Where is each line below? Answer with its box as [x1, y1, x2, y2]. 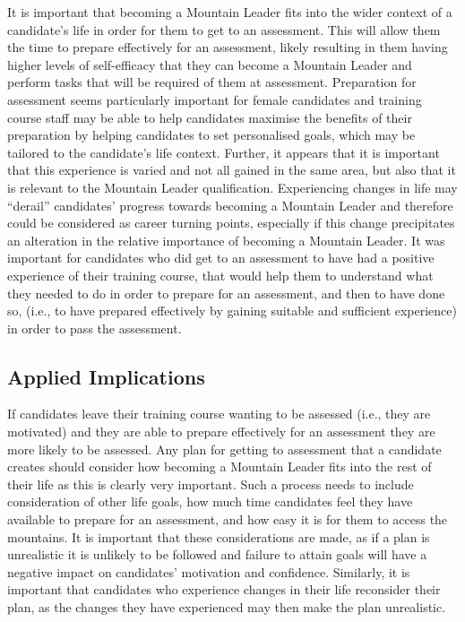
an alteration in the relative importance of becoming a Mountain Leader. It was [7, 230, 445, 249]
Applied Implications [7, 362, 205, 390]
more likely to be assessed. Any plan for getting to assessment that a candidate [7, 439, 442, 458]
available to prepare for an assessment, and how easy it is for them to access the [7, 510, 448, 529]
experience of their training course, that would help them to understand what [7, 265, 434, 284]
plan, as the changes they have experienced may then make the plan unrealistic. [7, 598, 446, 617]
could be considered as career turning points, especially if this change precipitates [7, 213, 455, 232]
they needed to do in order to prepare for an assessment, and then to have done [7, 283, 445, 302]
